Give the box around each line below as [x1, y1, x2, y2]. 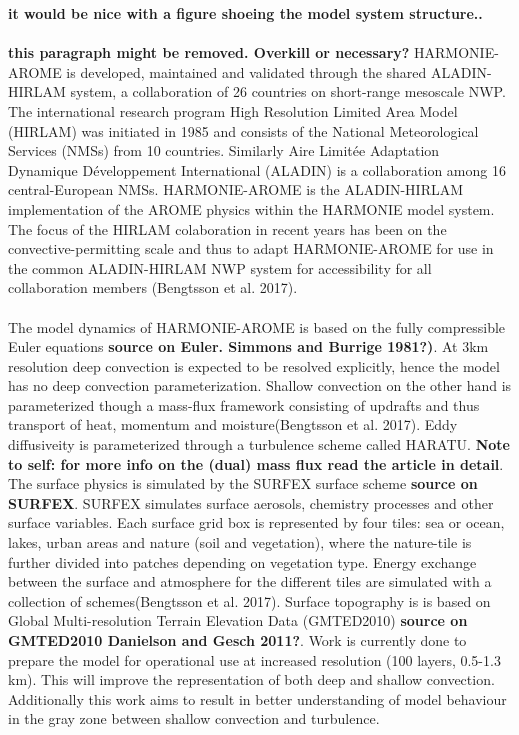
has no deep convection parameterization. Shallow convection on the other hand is [8, 375, 512, 396]
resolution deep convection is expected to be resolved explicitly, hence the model [8, 355, 500, 376]
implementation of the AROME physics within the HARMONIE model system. [8, 198, 495, 219]
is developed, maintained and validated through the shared [66, 61, 427, 82]
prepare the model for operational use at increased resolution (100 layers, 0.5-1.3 [8, 649, 501, 670]
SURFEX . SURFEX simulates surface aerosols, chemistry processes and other [8, 492, 494, 513]
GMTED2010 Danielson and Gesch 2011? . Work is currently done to [8, 630, 467, 650]
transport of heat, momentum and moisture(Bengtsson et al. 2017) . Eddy [8, 414, 458, 435]
